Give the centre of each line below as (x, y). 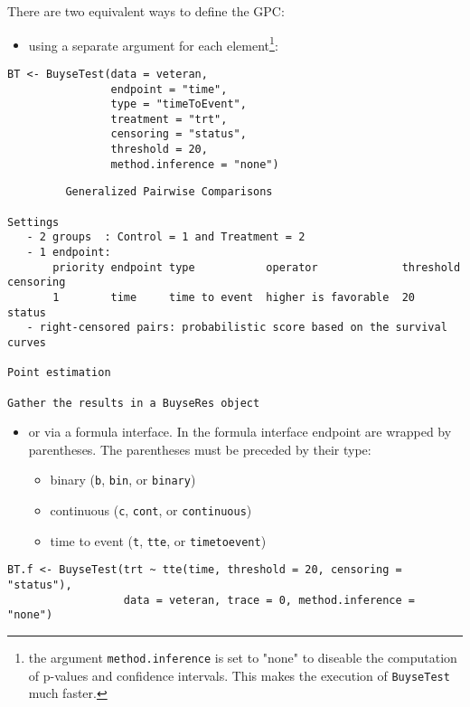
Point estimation (59, 373)
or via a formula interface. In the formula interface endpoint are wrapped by (240, 432)
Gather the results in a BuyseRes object (134, 403)
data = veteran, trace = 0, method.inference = (269, 600)
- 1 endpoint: (69, 253)
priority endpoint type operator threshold (257, 267)
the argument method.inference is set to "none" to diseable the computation (243, 658)
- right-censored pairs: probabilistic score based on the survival (237, 328)
